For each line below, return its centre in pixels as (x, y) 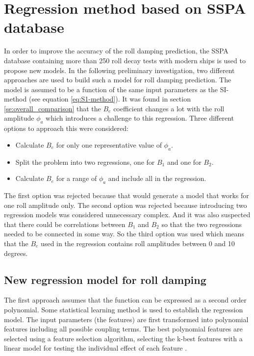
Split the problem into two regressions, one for (85, 162)
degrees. (16, 253)
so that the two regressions (202, 224)
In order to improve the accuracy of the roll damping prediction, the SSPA (116, 51)
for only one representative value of (109, 144)
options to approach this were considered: (66, 128)
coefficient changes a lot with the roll (169, 108)
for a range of (76, 178)
